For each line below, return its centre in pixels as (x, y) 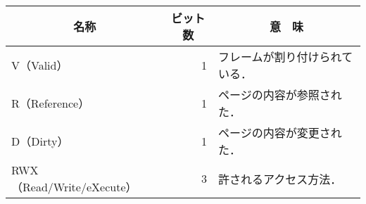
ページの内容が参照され (280, 95)
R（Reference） (51, 103)
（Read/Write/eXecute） (74, 187)
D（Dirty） (40, 141)
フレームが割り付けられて (286, 57)
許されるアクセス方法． (280, 179)
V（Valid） (40, 65)
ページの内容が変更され (280, 133)
